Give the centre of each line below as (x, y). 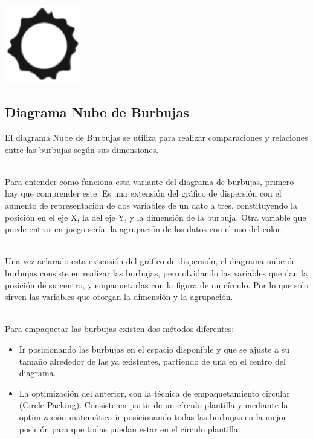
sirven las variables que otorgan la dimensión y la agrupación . (119, 297)
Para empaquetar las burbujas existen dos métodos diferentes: (120, 329)
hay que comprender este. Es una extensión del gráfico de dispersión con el (143, 193)
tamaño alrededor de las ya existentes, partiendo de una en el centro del (152, 361)
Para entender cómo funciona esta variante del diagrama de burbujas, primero (150, 181)
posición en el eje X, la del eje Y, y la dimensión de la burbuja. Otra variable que (156, 217)
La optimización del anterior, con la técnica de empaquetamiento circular (154, 393)
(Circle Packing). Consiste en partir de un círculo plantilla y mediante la (153, 405)
